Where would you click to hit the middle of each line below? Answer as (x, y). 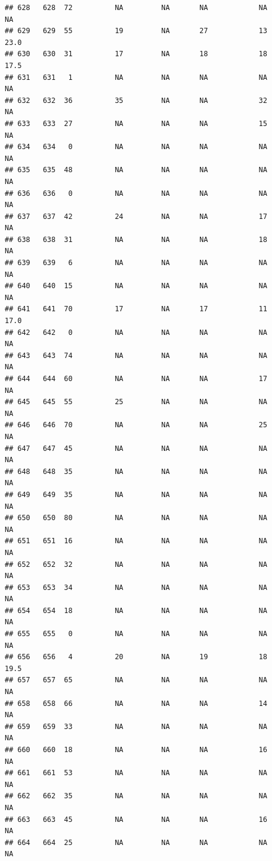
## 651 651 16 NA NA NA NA (136, 541)
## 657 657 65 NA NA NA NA (136, 680)
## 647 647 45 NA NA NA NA (136, 448)
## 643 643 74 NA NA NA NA (136, 355)
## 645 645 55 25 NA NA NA (136, 402)
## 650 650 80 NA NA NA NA (136, 518)
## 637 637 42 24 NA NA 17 (136, 216)
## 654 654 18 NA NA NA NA (136, 610)
